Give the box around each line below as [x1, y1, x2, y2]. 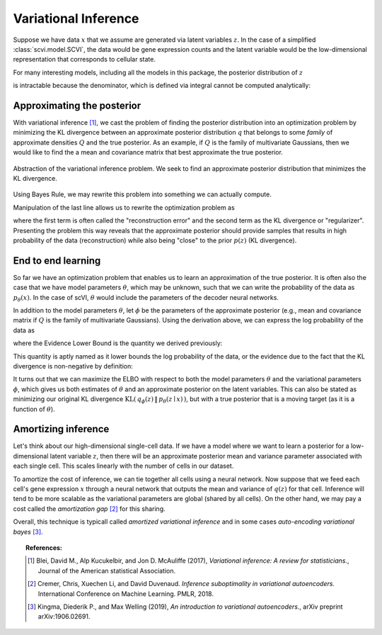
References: [25, 543, 63, 552]
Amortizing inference [13, 423, 110, 435]
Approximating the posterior [13, 99, 141, 111]
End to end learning [13, 254, 101, 266]
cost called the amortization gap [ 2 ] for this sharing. [13, 504, 166, 513]
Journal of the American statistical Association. [37, 566, 176, 575]
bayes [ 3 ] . [13, 527, 43, 536]
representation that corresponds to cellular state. [13, 55, 156, 64]
